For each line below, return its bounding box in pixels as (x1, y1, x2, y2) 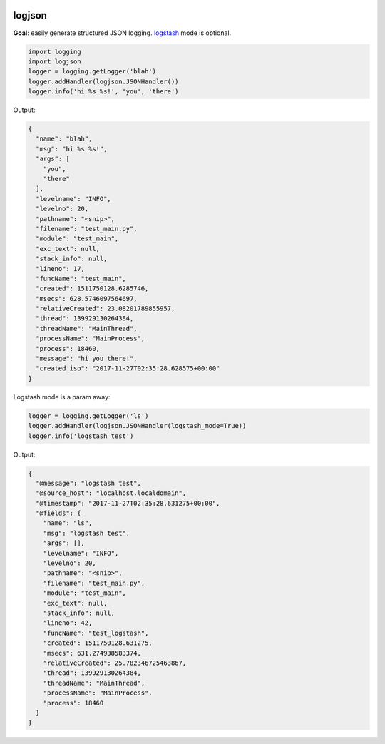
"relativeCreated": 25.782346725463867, (43, 658, 187, 667)
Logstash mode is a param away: (13, 392, 111, 401)
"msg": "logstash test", (43, 529, 130, 537)
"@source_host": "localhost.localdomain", (36, 489, 187, 497)
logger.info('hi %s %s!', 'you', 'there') (28, 88, 179, 96)
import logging (28, 47, 81, 56)
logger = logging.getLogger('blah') (28, 68, 157, 76)
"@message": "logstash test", (36, 479, 142, 487)
